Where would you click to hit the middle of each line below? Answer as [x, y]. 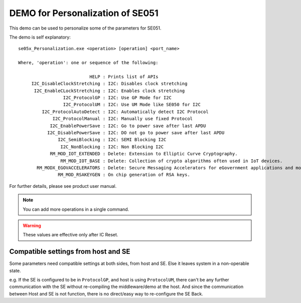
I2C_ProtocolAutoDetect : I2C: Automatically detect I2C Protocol [125, 112]
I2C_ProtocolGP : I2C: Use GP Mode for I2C [117, 98]
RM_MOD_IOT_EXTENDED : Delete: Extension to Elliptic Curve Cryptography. [144, 154]
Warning [32, 225]
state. [15, 270]
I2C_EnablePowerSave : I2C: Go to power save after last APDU [128, 126]
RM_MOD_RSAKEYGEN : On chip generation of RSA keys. [124, 175]
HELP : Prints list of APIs [124, 77]
